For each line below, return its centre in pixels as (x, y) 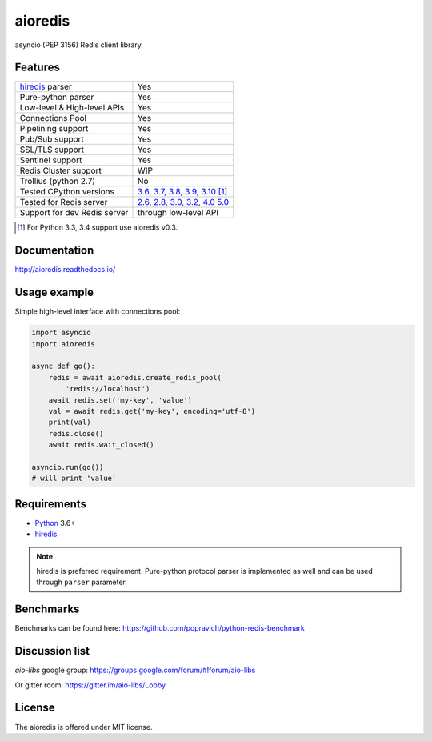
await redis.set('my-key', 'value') (120, 400)
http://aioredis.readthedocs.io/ (65, 270)
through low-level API (178, 213)
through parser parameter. (82, 582)
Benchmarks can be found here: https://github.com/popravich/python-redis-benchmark (160, 628)
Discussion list (52, 651)
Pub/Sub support (52, 139)
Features (37, 68)
